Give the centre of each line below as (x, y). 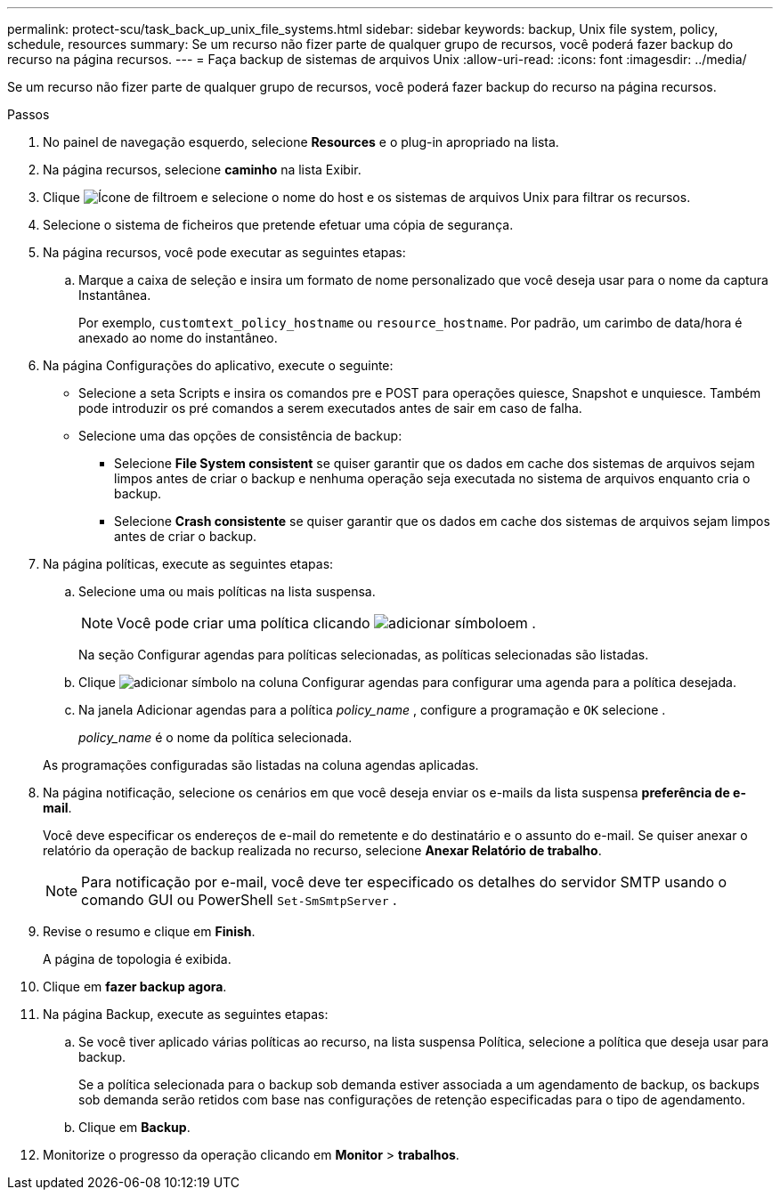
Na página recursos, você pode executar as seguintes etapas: (224, 252)
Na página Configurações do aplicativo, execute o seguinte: (218, 365)
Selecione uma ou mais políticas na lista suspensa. (227, 591)
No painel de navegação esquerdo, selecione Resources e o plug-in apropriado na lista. (301, 142)
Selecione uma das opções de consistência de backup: (240, 436)
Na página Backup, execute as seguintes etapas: (186, 1014)
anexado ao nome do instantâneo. (178, 338)
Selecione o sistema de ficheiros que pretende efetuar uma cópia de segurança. (278, 225)
